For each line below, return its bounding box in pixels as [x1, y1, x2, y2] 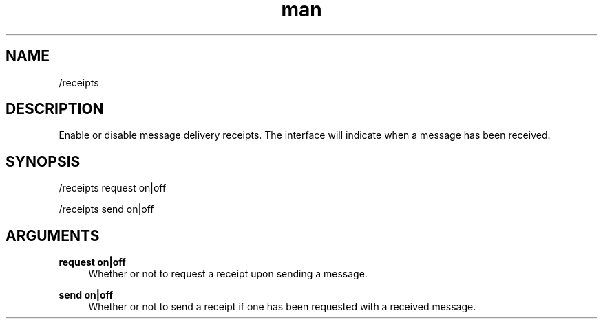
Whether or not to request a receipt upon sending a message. [88, 268, 368, 280]
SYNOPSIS [6, 152, 81, 170]
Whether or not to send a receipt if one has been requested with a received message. [88, 301, 476, 313]
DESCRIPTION [6, 100, 104, 118]
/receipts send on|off [59, 203, 154, 216]
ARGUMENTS [6, 227, 100, 244]
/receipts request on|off [59, 182, 167, 194]
